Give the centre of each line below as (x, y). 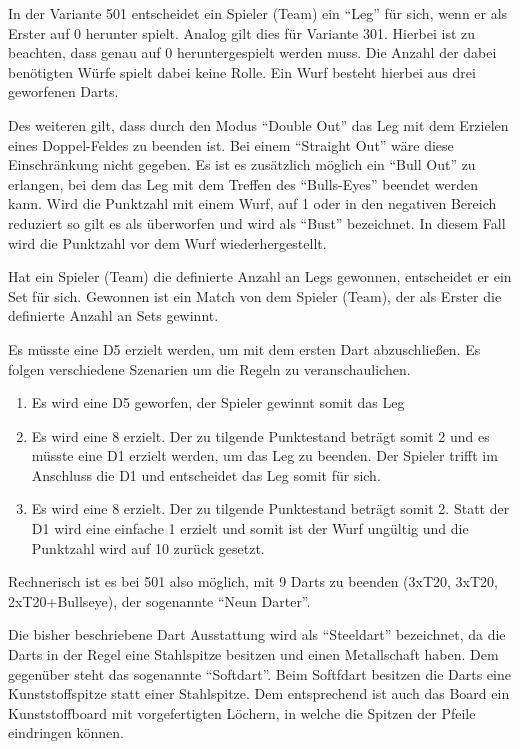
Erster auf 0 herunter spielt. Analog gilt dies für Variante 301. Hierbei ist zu (242, 32)
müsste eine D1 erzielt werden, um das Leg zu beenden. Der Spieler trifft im (264, 455)
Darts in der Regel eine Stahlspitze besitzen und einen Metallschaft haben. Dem (253, 654)
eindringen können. (66, 732)
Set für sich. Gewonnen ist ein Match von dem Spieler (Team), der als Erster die (255, 295)
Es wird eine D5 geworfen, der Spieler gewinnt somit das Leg (218, 402)
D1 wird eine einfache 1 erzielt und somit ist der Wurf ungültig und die (250, 528)
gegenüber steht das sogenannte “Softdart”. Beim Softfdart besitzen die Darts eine (259, 673)
